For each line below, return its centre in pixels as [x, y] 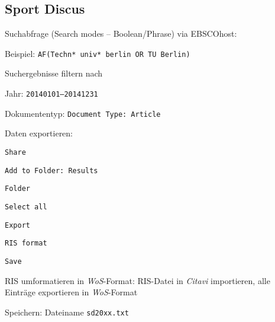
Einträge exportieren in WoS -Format [71, 292]
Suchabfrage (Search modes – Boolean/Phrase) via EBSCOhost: [121, 34]
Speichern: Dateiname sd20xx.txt [67, 312]
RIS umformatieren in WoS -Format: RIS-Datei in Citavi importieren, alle [137, 280]
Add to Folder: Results [51, 170]
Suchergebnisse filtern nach [54, 73]
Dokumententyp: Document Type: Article [83, 113]
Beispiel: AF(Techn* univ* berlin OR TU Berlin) [98, 53]
